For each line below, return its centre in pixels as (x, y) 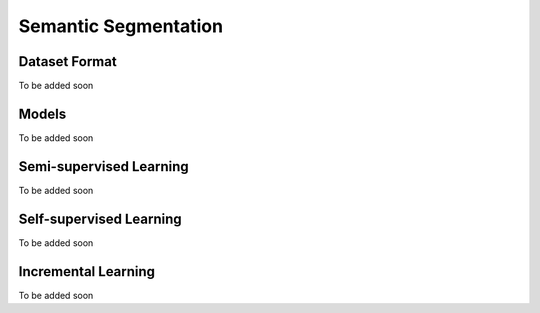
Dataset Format (67, 61)
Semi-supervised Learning (103, 166)
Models (42, 113)
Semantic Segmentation (121, 26)
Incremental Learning (86, 271)
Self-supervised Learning (100, 218)
